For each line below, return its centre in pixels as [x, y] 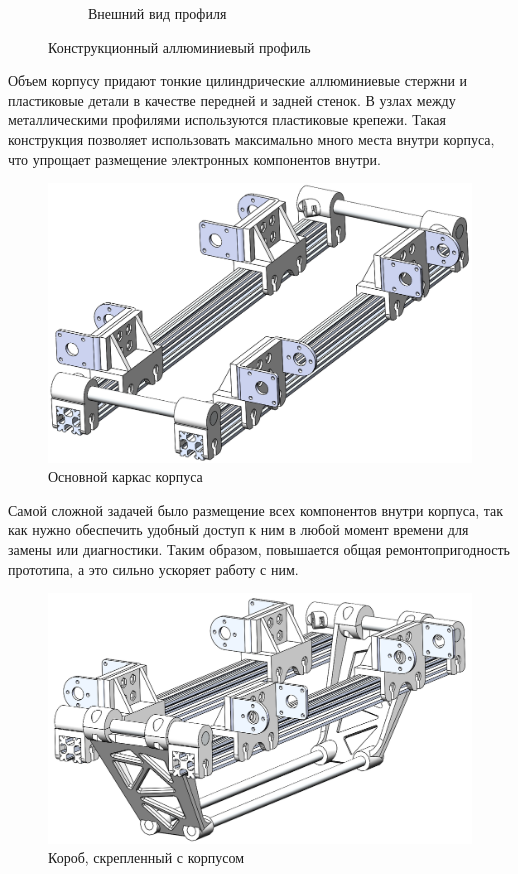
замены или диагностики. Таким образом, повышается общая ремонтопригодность [259, 549]
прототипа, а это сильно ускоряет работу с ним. [153, 568]
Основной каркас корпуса [125, 476]
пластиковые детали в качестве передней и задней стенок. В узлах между [232, 99]
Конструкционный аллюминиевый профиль [179, 46]
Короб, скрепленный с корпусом [146, 857]
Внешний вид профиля [157, 13]
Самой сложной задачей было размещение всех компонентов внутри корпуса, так [256, 509]
